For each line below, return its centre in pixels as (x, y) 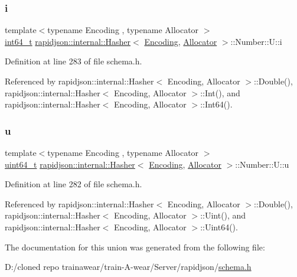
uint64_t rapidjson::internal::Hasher (70, 164)
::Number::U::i (256, 41)
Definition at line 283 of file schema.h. (74, 61)
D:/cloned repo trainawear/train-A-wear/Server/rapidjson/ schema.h (128, 267)
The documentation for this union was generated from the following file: (135, 247)
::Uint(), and (223, 215)
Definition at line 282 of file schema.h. (74, 184)
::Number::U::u (262, 164)
